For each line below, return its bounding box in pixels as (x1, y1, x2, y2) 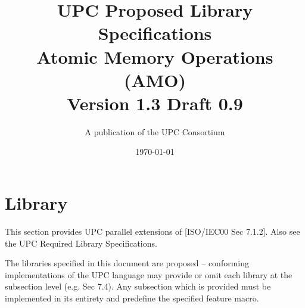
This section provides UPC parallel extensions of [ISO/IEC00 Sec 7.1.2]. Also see (5, 225, 300, 237)
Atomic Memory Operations (36, 44, 273, 69)
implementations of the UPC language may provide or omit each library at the (5, 268, 292, 281)
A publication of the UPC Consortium (85, 125, 225, 138)
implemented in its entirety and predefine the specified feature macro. (5, 291, 259, 304)
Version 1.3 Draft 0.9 (67, 91, 243, 115)
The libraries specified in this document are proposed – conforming (5, 257, 250, 269)
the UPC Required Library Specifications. (5, 237, 157, 249)
